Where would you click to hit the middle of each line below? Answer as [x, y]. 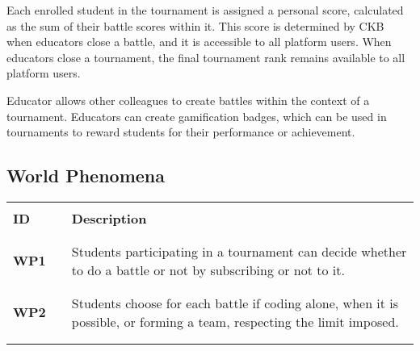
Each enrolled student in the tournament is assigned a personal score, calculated [205, 10]
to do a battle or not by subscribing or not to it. [208, 270]
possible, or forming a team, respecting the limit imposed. [235, 321]
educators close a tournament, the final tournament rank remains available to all [206, 57]
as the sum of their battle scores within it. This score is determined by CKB [195, 25]
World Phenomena [86, 175]
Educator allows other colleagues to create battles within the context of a [188, 100]
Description [109, 218]
